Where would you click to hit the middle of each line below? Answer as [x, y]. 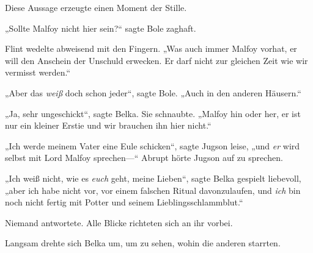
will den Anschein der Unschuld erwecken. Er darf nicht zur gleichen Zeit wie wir [156, 60]
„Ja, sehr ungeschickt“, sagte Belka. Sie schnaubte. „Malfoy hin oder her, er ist [153, 113]
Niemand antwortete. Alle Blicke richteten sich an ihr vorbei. [119, 222]
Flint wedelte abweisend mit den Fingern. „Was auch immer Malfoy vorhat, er [151, 48]
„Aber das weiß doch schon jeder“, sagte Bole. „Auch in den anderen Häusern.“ [153, 92]
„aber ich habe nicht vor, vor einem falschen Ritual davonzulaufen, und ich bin [153, 190]
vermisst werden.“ [38, 72]
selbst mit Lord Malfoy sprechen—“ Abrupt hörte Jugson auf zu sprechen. [144, 158]
